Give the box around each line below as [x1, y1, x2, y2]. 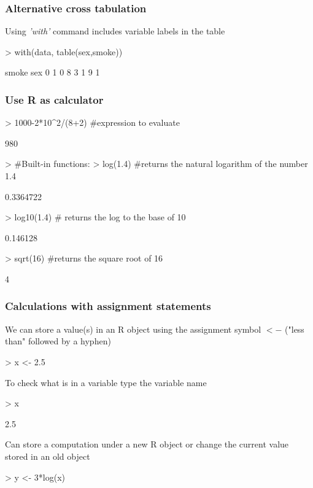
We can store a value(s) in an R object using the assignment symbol [5, 322, 261, 335]
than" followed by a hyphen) [5, 335, 111, 347]
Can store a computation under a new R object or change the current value [5, 438, 289, 451]
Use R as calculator [5, 91, 104, 107]
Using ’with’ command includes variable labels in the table [5, 25, 225, 37]
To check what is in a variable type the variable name [5, 376, 207, 389]
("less [285, 322, 304, 335]
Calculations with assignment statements [5, 298, 211, 314]
